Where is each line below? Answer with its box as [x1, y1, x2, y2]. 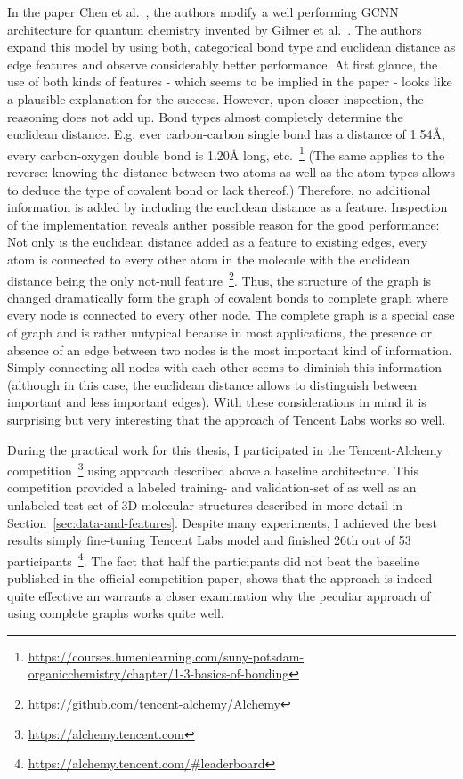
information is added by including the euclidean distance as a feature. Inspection [7, 198, 448, 216]
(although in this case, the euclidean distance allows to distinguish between [7, 375, 418, 394]
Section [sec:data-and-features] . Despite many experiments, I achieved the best [7, 513, 437, 532]
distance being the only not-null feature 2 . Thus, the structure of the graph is [7, 268, 432, 289]
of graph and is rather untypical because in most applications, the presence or [7, 323, 432, 341]
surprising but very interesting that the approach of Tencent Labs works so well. [7, 410, 446, 428]
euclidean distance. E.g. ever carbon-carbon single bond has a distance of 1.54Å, [7, 125, 445, 143]
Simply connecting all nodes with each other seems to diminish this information [7, 358, 443, 377]
